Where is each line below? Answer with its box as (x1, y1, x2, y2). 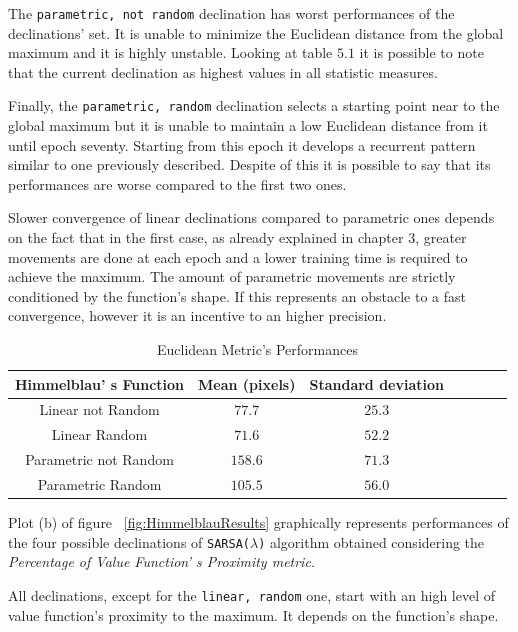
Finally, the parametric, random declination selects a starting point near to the (8, 95, 500, 116)
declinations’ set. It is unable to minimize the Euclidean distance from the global (8, 22, 504, 43)
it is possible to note (359, 42, 484, 63)
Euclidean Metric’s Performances (157, 339, 358, 360)
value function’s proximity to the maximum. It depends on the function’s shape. (8, 604, 499, 625)
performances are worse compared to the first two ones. (8, 173, 347, 194)
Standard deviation (309, 373, 444, 394)
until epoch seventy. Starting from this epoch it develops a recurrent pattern (8, 134, 476, 155)
